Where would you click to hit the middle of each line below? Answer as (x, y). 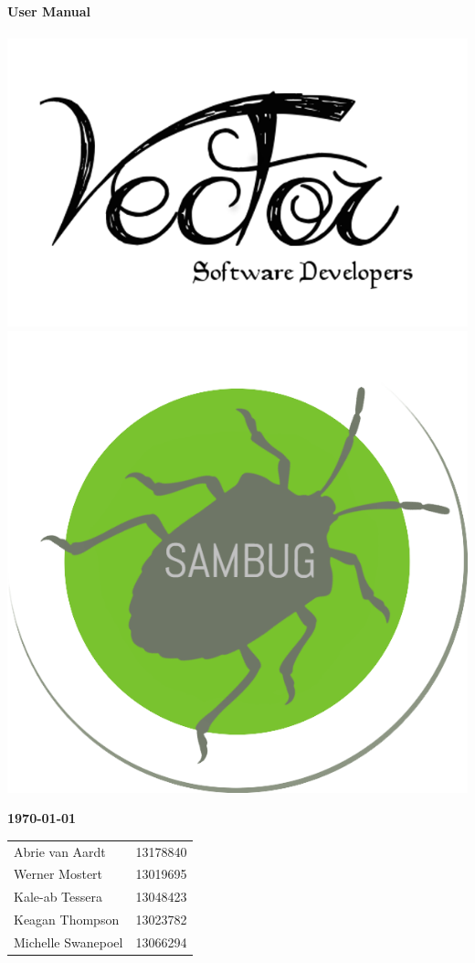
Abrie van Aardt (60, 851)
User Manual (49, 11)
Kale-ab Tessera (58, 897)
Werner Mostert (58, 874)
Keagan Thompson (67, 920)
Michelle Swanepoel (69, 942)
